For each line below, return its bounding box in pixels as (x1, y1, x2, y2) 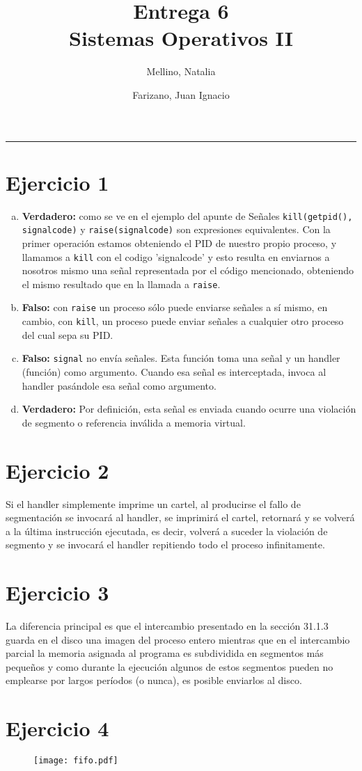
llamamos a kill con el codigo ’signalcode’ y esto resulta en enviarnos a (22, 249, 330, 264)
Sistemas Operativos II (69, 24, 293, 52)
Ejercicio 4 (6, 714, 109, 742)
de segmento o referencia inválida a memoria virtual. (22, 415, 246, 429)
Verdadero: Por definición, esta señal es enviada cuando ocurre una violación (22, 402, 356, 416)
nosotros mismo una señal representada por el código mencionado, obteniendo (22, 263, 354, 278)
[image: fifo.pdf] (33, 756, 118, 766)
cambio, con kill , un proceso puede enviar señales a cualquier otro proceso (22, 314, 344, 328)
